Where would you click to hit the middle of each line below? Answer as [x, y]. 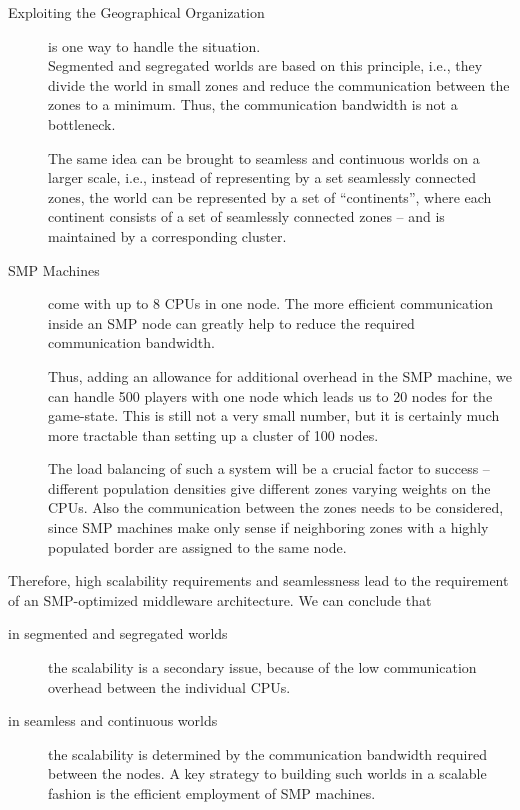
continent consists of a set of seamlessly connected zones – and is [246, 216]
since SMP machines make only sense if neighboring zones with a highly [268, 527]
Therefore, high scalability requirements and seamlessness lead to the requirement [258, 580]
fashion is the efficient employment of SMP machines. [212, 793]
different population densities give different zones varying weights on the [269, 487]
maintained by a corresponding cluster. [167, 235]
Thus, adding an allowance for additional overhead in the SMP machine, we [280, 375]
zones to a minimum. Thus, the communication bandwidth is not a [253, 104]
